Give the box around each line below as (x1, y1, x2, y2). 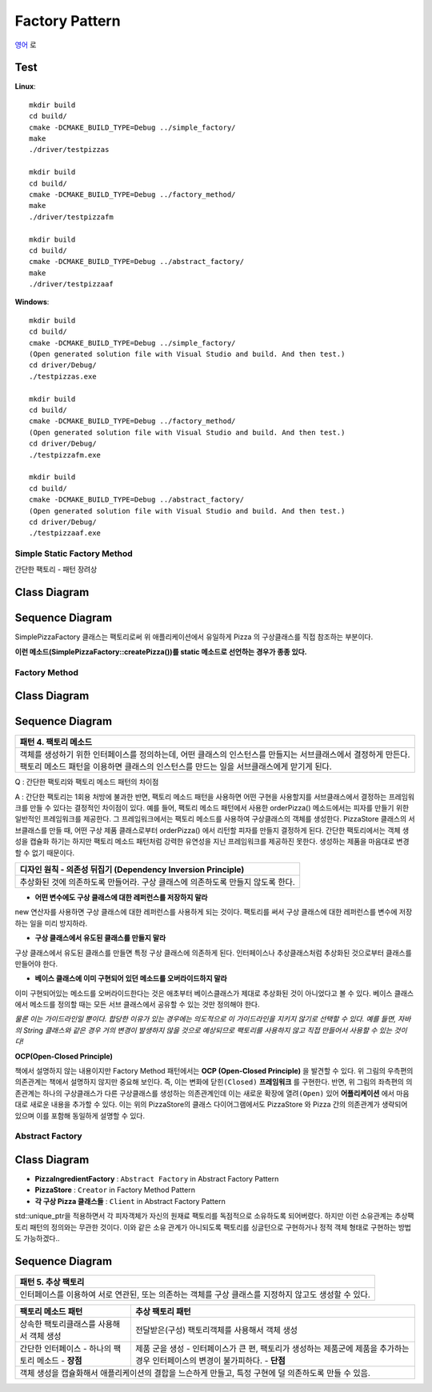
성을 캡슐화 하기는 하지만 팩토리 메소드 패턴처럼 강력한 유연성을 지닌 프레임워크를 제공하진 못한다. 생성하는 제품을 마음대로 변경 (14, 837, 410, 846)
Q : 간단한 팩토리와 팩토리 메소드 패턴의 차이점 (14, 777, 159, 787)
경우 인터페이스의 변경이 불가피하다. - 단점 (135, 1354, 286, 1366)
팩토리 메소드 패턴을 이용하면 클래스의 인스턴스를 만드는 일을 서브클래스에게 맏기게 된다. (19, 761, 332, 772)
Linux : (14, 82, 36, 91)
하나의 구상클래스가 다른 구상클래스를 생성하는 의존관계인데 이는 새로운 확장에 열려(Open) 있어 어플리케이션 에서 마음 (42, 1088, 410, 1098)
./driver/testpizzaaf (29, 280, 114, 289)
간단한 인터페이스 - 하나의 (19, 1342, 112, 1354)
